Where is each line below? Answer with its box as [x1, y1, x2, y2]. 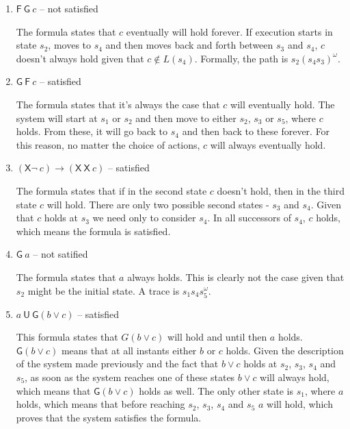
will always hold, [260, 370, 329, 384]
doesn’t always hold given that [16, 51, 144, 65]
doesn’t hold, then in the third [217, 183, 345, 197]
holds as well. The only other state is [139, 383, 294, 397]
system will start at [16, 110, 98, 125]
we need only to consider [92, 210, 196, 225]
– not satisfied [40, 1, 98, 15]
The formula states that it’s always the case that [16, 97, 220, 111]
